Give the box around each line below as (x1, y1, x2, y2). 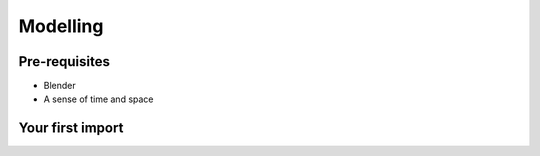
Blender (43, 80, 76, 92)
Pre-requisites (18, 53, 110, 70)
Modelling (18, 15, 104, 37)
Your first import (18, 120, 124, 137)
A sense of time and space (43, 93, 154, 105)
